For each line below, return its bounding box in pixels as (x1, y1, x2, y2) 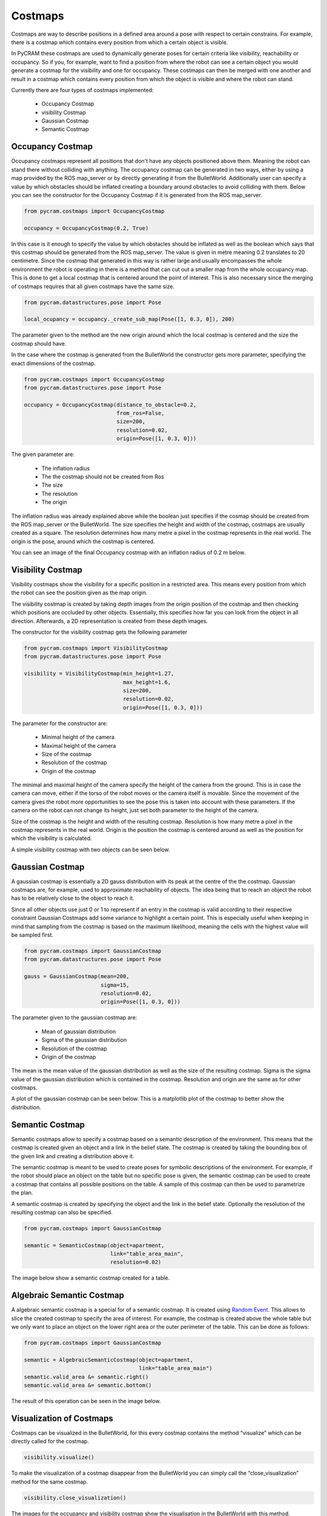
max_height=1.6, (122, 679, 171, 685)
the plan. (11, 1189, 33, 1196)
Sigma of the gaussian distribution (41, 1036, 127, 1044)
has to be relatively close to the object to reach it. (11, 894, 134, 902)
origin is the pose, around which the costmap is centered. (11, 537, 155, 545)
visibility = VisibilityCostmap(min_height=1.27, (24, 670, 174, 677)
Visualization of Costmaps (11, 1413, 113, 1423)
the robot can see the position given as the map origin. (11, 589, 148, 597)
